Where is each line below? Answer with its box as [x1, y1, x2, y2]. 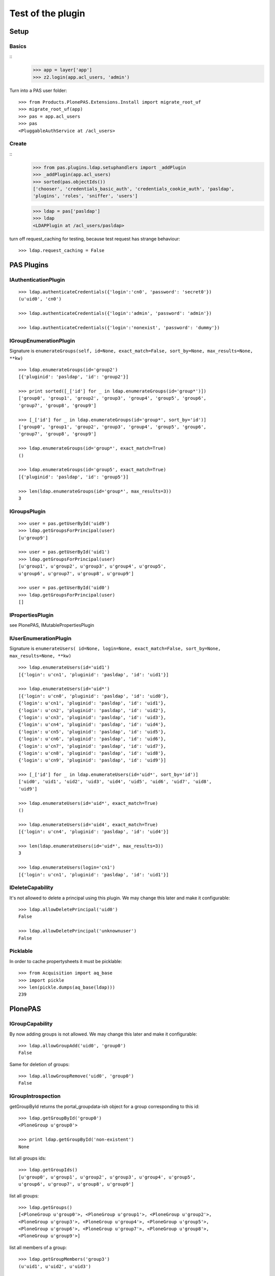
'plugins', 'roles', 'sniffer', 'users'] [33, 193, 138, 199]
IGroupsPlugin [9, 508, 46, 515]
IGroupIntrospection [9, 1093, 61, 1100]
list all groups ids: [9, 1155, 46, 1161]
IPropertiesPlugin [9, 611, 54, 619]
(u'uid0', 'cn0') [18, 296, 62, 302]
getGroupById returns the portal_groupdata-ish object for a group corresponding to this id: [9, 1103, 200, 1110]
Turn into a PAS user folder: [9, 87, 67, 93]
